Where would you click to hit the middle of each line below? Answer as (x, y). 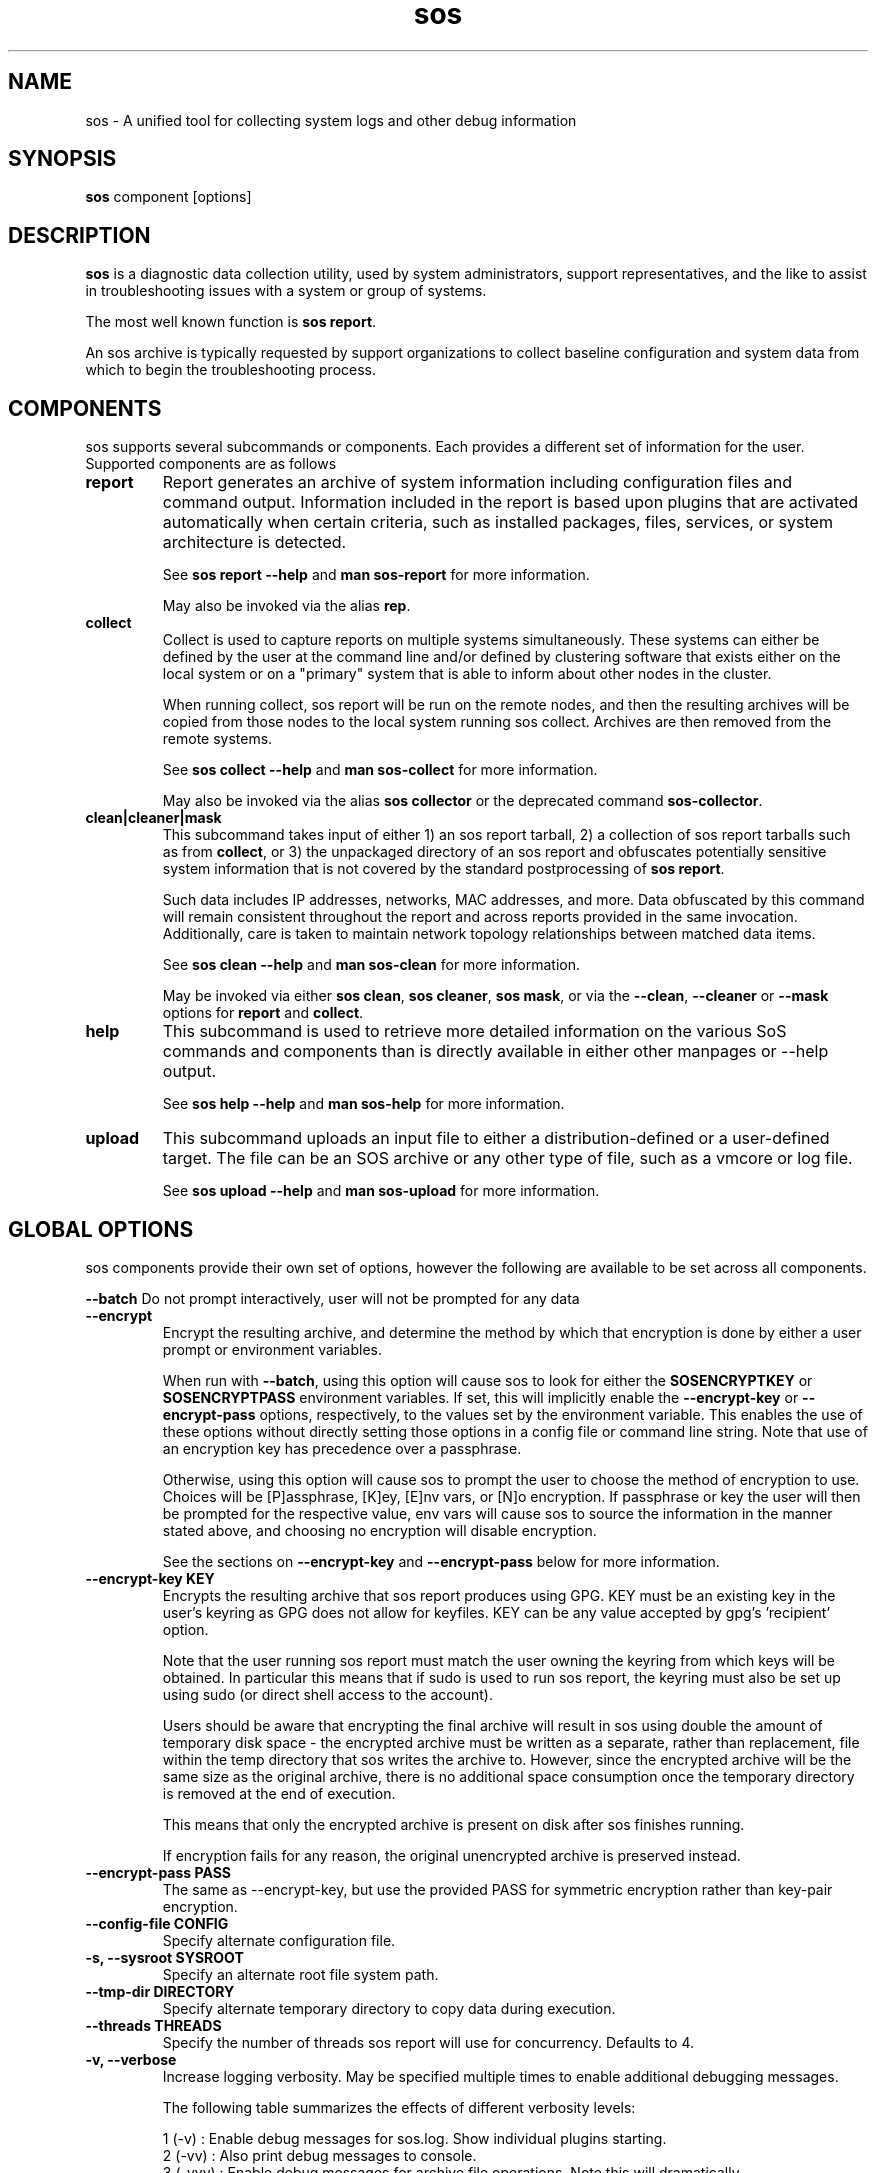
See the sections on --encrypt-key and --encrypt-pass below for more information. (441, 1561)
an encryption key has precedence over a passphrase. (342, 1448)
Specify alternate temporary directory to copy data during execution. (389, 2008)
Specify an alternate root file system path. (300, 1974)
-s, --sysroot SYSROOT (164, 1957)
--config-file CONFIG (157, 1923)
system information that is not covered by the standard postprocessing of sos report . (443, 869)
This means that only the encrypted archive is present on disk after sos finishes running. (453, 1824)
